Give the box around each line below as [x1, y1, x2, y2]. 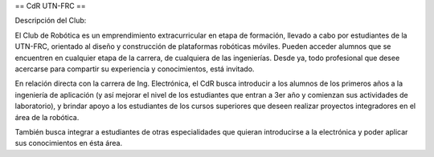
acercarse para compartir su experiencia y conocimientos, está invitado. [14, 64, 255, 74]
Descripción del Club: [14, 16, 87, 26]
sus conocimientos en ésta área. [14, 139, 123, 148]
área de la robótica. [14, 112, 80, 122]
